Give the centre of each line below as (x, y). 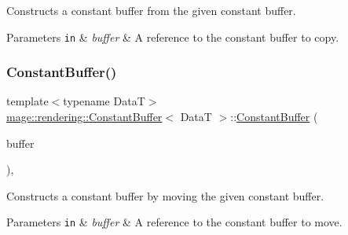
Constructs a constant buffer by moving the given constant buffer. (165, 195)
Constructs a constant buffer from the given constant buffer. (151, 10)
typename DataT (104, 101)
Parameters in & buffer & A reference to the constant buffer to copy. (173, 37)
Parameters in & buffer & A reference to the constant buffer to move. (174, 222)
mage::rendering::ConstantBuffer (84, 117)
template (27, 101)
